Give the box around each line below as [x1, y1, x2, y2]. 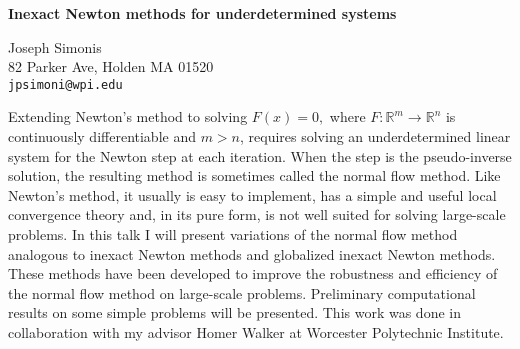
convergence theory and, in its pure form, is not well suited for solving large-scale [8, 204, 506, 225]
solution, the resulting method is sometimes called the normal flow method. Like [8, 165, 501, 186]
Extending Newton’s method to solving [8, 106, 248, 127]
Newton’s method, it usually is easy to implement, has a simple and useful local [8, 184, 497, 205]
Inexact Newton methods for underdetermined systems [8, 3, 397, 23]
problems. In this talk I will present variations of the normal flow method [8, 224, 458, 244]
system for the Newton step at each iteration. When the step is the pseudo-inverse [8, 145, 512, 166]
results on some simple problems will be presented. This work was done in [8, 302, 461, 323]
